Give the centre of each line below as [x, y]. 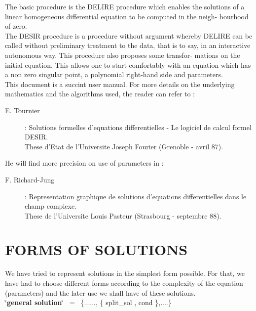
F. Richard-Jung [30, 179]
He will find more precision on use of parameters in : [84, 163]
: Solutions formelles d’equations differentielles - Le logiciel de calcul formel [138, 127]
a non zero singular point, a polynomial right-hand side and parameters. [114, 74]
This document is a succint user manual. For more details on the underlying [120, 84]
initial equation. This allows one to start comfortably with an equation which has [128, 65]
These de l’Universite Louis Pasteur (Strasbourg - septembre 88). [123, 215]
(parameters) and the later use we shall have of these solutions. [100, 292]
